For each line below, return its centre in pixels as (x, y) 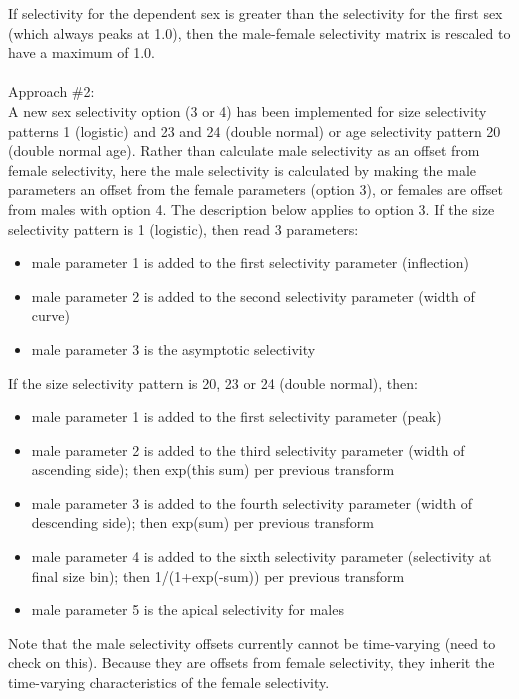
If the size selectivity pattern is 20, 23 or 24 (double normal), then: (213, 382)
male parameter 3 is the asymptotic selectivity (173, 348)
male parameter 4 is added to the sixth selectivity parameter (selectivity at (261, 556)
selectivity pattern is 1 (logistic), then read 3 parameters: (183, 228)
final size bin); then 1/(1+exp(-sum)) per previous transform (218, 575)
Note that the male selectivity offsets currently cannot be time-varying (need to (252, 642)
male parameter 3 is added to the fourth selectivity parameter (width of (251, 502)
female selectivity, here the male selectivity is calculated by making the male (242, 169)
